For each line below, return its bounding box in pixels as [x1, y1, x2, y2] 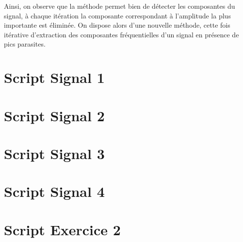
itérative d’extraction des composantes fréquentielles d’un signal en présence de [4, 29, 239, 39]
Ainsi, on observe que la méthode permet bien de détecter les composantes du [4, 1, 235, 11]
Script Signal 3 [4, 143, 105, 163]
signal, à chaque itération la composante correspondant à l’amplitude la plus [4, 10, 231, 20]
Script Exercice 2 [4, 219, 121, 239]
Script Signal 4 [4, 181, 105, 201]
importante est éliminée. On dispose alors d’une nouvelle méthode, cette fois [4, 20, 230, 30]
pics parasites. [4, 39, 46, 49]
